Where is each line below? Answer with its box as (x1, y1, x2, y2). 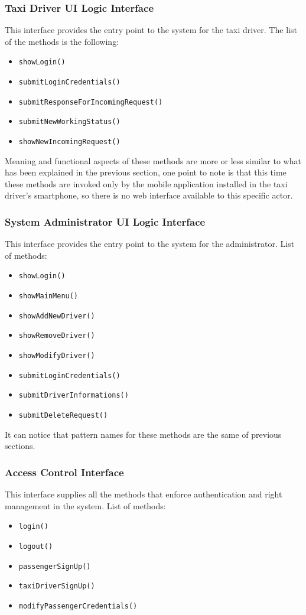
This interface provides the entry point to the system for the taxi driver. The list (5, 24, 297, 36)
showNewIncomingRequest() (18, 138, 121, 147)
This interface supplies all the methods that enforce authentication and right (5, 488, 282, 500)
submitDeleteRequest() (18, 411, 108, 420)
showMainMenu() (18, 292, 79, 301)
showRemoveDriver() (18, 331, 95, 340)
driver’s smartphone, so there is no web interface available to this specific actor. (5, 189, 293, 201)
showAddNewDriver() (18, 311, 95, 320)
